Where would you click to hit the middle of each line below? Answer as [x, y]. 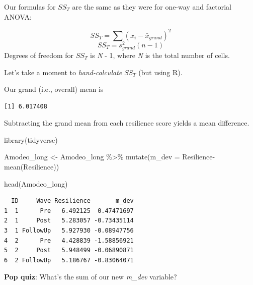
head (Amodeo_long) [36, 183]
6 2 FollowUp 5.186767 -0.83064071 [69, 260]
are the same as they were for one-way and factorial [152, 7]
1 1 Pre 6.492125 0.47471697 [69, 211]
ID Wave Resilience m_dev [72, 201]
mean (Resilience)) [32, 167]
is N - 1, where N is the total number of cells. [160, 55]
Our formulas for [30, 7]
